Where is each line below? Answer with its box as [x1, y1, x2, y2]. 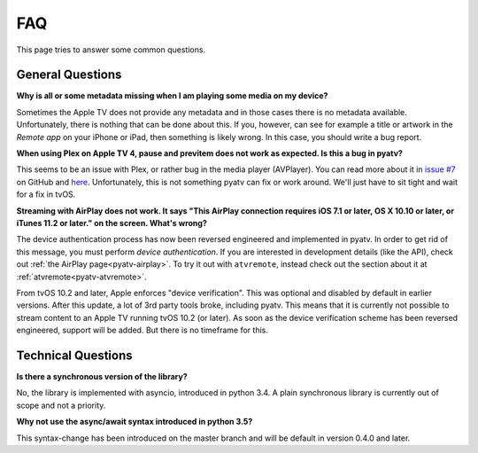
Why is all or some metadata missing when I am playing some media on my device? [16, 90, 328, 101]
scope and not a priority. [16, 400, 106, 410]
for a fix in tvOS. [16, 189, 76, 199]
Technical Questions [16, 348, 133, 363]
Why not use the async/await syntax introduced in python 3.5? [16, 417, 253, 427]
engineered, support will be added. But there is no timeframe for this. [16, 324, 269, 336]
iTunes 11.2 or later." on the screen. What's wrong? [16, 217, 207, 228]
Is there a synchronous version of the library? [16, 371, 188, 381]
